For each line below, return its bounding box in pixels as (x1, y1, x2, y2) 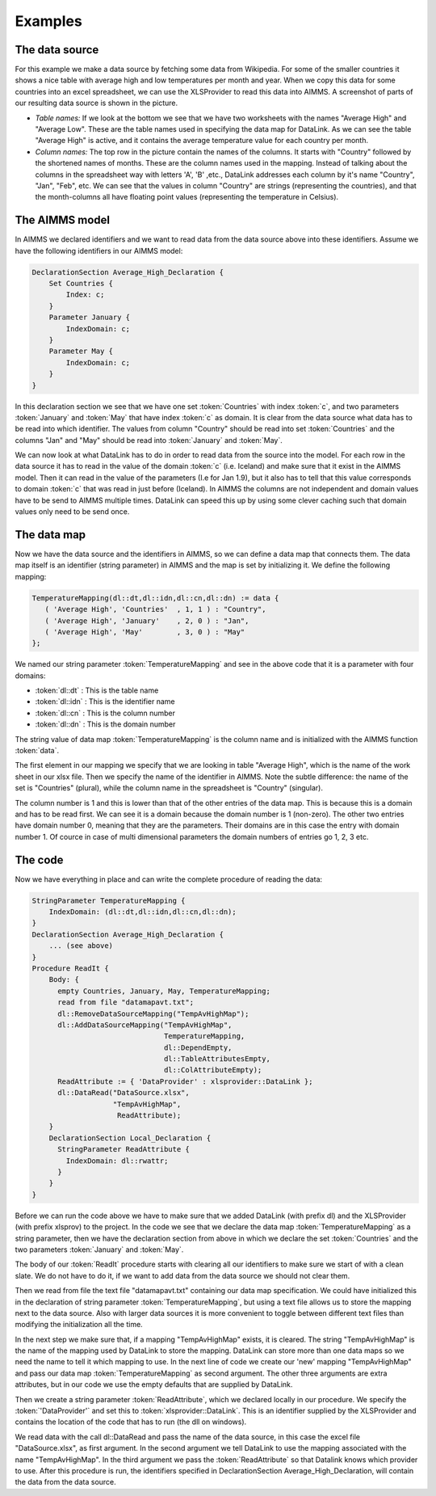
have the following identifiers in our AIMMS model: (15, 246, 183, 255)
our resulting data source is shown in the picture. (15, 98, 178, 108)
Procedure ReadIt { (31, 963, 109, 973)
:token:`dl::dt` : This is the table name (35, 685, 159, 695)
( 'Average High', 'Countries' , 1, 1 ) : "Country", (44, 605, 266, 614)
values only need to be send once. (15, 507, 130, 516)
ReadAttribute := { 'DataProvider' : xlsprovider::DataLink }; (57, 1077, 313, 1086)
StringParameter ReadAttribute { (57, 1144, 190, 1154)
